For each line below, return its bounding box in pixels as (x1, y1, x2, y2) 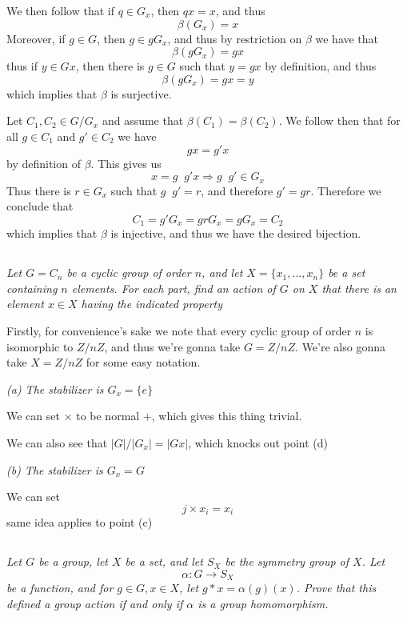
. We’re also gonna (295, 338, 385, 355)
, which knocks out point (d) (188, 434, 328, 451)
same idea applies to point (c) (6, 514, 153, 531)
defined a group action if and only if (6, 595, 183, 611)
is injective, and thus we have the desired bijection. (110, 225, 361, 242)
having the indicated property (81, 295, 223, 312)
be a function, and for (6, 579, 114, 596)
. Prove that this (296, 579, 377, 596)
